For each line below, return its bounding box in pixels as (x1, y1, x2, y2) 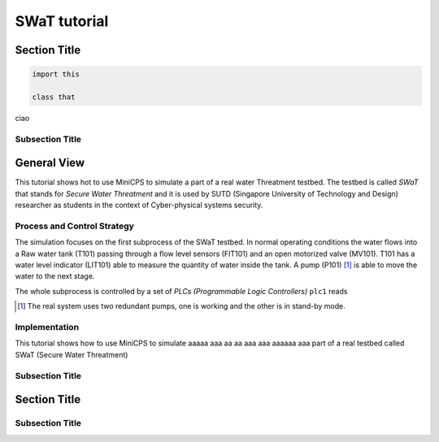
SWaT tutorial (15, 12, 109, 30)
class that (32, 92, 76, 102)
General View (15, 156, 85, 170)
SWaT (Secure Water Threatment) (15, 349, 128, 359)
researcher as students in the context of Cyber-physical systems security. (15, 200, 263, 210)
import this (32, 70, 80, 79)
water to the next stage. (15, 271, 95, 281)
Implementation (15, 322, 80, 333)
